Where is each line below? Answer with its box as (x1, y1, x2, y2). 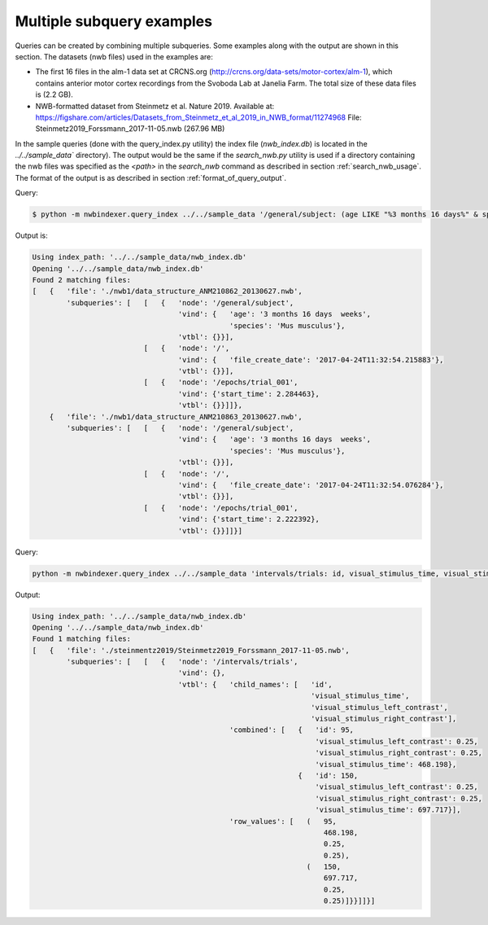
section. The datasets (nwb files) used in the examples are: (15, 51, 213, 61)
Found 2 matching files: (32, 275, 132, 284)
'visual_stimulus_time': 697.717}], (314, 805, 461, 814)
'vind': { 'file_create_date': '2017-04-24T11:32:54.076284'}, (177, 480, 444, 489)
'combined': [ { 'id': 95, (229, 726, 354, 734)
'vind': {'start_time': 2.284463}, (177, 389, 320, 398)
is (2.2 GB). (35, 90, 73, 99)
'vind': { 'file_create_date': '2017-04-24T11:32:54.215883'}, (177, 355, 444, 364)
